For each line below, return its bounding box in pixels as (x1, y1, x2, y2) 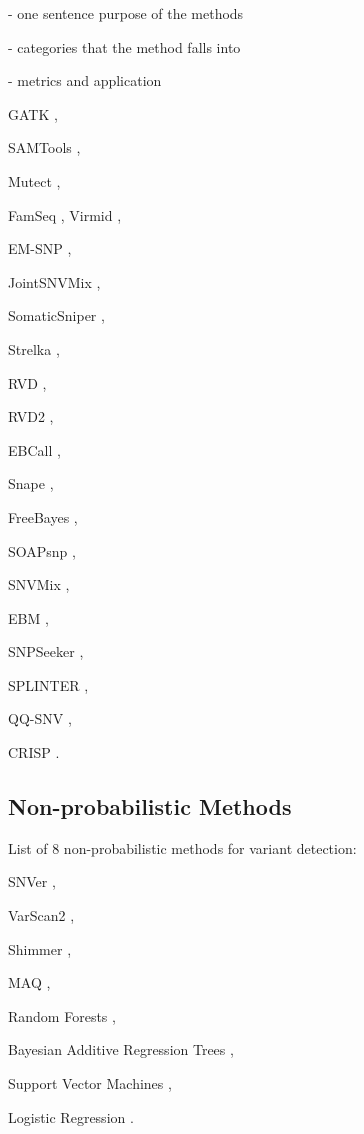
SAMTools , (8, 137, 81, 158)
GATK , (8, 103, 58, 124)
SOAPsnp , (8, 540, 76, 561)
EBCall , (8, 439, 61, 460)
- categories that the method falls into (8, 36, 241, 57)
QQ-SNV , (8, 708, 72, 729)
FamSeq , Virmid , (8, 204, 122, 225)
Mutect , (8, 170, 61, 191)
